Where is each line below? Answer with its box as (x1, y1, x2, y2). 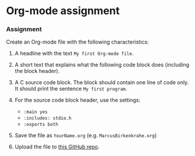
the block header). (14, 68, 60, 75)
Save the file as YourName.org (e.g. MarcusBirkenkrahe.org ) (14, 132, 157, 139)
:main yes (23, 109, 48, 115)
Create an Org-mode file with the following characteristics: (6, 38, 149, 45)
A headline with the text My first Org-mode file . (14, 50, 134, 57)
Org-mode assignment (6, 4, 120, 18)
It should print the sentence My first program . (14, 85, 128, 92)
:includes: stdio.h (23, 115, 72, 121)
